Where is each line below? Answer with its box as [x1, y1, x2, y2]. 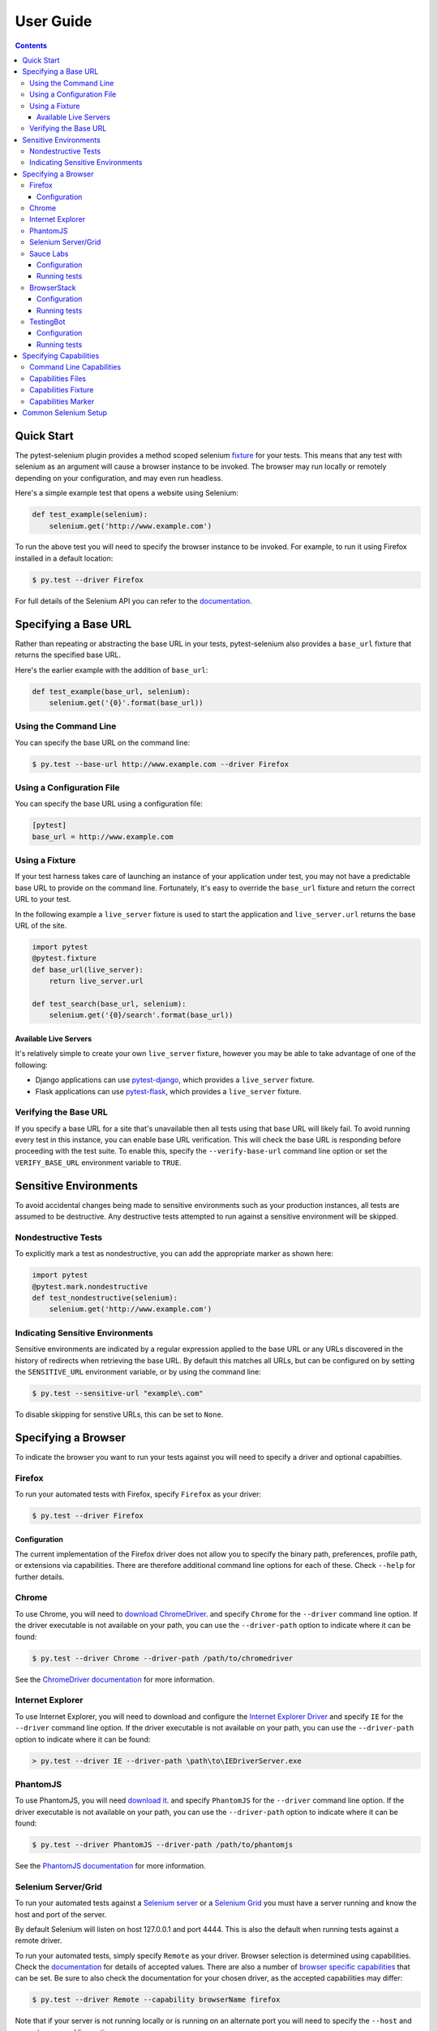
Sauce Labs [29, 249, 69, 258]
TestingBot [29, 317, 66, 327]
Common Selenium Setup [22, 408, 108, 418]
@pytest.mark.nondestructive [32, 1282, 148, 1291]
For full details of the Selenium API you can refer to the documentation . [15, 595, 253, 605]
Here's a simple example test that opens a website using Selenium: [15, 488, 238, 498]
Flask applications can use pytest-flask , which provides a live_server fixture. [35, 1086, 302, 1096]
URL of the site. [15, 920, 67, 930]
